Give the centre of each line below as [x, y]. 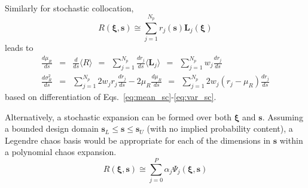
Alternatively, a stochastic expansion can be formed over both [118, 116]
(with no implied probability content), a [220, 128]
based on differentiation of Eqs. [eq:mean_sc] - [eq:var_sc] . [111, 96]
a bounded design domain [52, 128]
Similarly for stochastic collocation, [69, 8]
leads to [19, 48]
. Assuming [283, 116]
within [291, 140]
